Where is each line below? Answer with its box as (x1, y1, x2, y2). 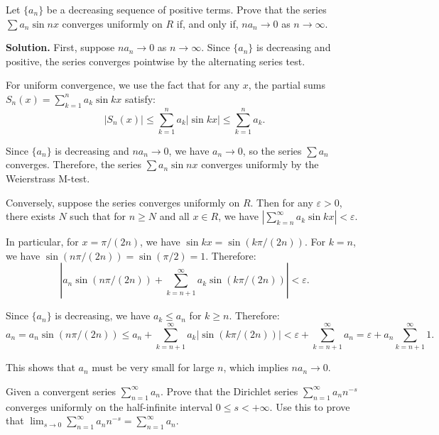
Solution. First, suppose (6, 40, 115, 55)
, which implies (223, 360, 288, 375)
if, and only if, (176, 16, 239, 31)
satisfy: (125, 91, 156, 106)
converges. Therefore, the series (6, 157, 141, 172)
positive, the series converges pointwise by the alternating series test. (6, 53, 305, 68)
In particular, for (6, 234, 79, 249)
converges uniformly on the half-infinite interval (6, 399, 213, 414)
